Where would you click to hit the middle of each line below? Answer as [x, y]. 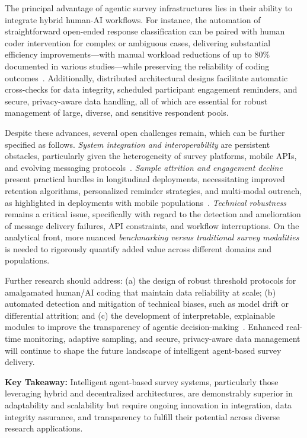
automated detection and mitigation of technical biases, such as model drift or [147, 304]
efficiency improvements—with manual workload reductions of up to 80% [137, 54]
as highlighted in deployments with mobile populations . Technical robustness [146, 202]
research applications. [44, 428]
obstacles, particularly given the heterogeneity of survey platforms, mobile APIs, [151, 156]
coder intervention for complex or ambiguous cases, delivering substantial [138, 42]
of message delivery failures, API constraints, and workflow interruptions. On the [152, 225]
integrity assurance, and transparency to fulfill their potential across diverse [142, 416]
